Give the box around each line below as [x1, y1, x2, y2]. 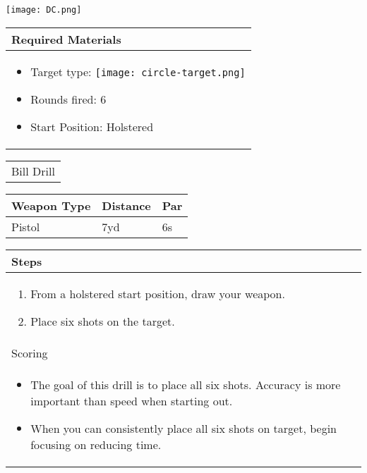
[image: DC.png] [6, 5, 82, 15]
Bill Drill [11, 162, 55, 179]
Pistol [11, 218, 40, 235]
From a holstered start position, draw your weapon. [30, 285, 285, 302]
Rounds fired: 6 [30, 90, 107, 107]
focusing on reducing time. [30, 436, 162, 453]
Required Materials [11, 30, 121, 47]
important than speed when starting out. [30, 392, 233, 409]
